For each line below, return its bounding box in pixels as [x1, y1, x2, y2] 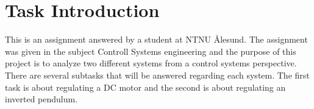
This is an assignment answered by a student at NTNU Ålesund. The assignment [5, 33, 308, 46]
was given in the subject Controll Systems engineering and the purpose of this [5, 44, 296, 57]
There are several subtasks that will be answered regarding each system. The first [5, 68, 310, 81]
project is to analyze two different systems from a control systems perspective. [5, 57, 297, 69]
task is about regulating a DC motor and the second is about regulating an [5, 80, 286, 93]
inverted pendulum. [5, 93, 78, 105]
